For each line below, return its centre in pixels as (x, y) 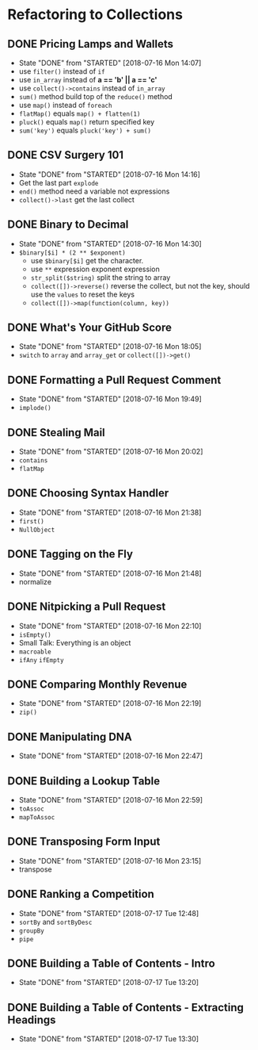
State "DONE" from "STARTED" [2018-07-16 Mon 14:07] (110, 63)
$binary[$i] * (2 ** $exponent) (72, 253)
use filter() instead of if (62, 71)
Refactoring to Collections (95, 15)
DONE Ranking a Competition (81, 894)
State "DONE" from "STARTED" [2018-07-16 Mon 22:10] (110, 626)
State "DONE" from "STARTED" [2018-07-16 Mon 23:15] (110, 860)
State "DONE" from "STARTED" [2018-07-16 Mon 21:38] (110, 512)
